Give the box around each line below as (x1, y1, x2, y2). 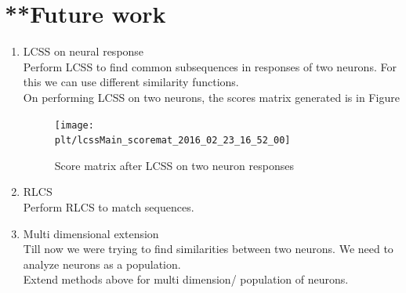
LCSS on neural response (23, 43, 144, 60)
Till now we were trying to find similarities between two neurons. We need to (23, 241, 393, 257)
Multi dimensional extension (23, 225, 159, 241)
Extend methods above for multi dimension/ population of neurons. (23, 271, 349, 288)
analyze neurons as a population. (23, 255, 181, 272)
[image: (54, 119, 94, 131)
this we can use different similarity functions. (23, 74, 239, 90)
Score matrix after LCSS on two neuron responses (54, 157, 294, 173)
